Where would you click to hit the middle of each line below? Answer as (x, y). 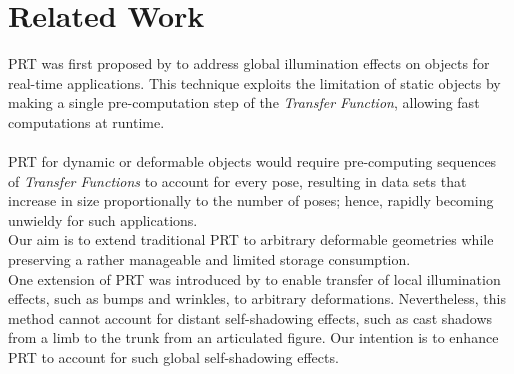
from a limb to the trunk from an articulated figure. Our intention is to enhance (253, 337)
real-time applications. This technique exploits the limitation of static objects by (254, 82)
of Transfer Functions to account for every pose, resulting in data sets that (237, 180)
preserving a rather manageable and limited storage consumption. (209, 259)
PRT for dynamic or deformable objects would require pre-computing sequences (252, 161)
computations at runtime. (86, 121)
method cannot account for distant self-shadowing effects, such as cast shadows (250, 317)
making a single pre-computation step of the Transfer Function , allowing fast (244, 102)
